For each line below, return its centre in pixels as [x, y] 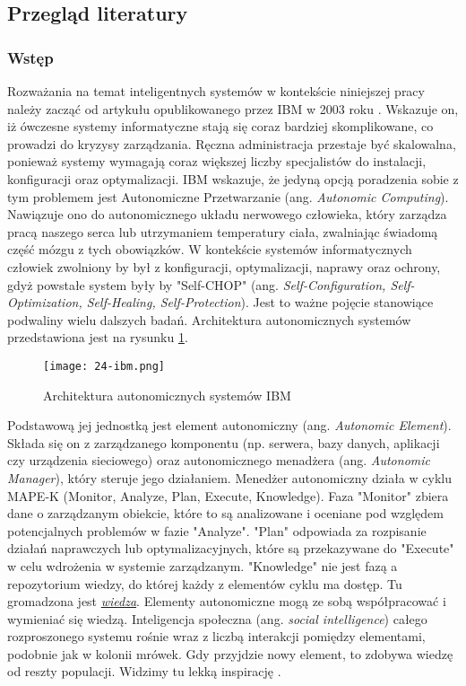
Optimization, [45, 302]
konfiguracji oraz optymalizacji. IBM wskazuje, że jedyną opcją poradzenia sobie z [233, 178]
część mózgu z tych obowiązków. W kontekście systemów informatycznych [210, 249]
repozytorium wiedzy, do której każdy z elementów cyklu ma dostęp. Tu [205, 583]
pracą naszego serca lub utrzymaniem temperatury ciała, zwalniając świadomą [223, 231]
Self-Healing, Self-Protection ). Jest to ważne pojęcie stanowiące [260, 302]
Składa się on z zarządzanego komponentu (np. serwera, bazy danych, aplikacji [224, 442]
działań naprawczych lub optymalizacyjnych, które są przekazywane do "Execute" [231, 548]
